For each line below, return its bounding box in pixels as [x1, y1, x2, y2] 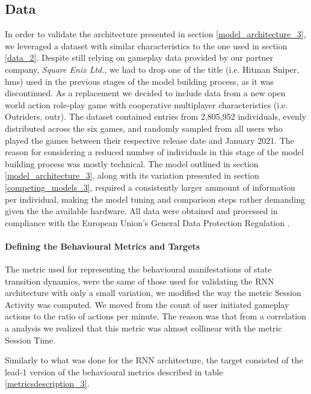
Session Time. [5, 333, 56, 346]
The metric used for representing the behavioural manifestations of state [5, 263, 272, 275]
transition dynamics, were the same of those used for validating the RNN [5, 274, 274, 287]
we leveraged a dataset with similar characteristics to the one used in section [5, 39, 288, 52]
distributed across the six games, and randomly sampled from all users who [5, 122, 283, 134]
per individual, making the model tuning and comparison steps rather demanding [5, 192, 306, 205]
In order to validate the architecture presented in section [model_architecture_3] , [5, 28, 306, 40]
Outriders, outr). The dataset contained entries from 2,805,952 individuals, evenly [5, 110, 307, 123]
